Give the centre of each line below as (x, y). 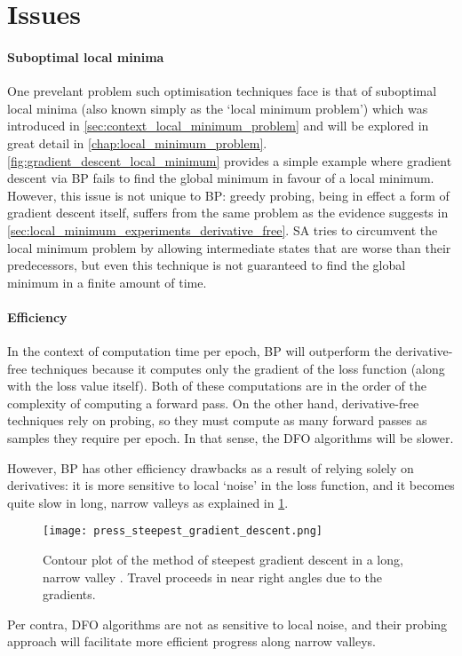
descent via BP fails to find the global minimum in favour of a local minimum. (221, 178)
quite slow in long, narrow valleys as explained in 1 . (148, 502)
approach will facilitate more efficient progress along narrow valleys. (192, 641)
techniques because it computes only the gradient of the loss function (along (238, 368)
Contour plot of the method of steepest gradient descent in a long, (223, 560)
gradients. (69, 594)
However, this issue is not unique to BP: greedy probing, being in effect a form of (228, 195)
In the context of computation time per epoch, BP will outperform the (199, 351)
